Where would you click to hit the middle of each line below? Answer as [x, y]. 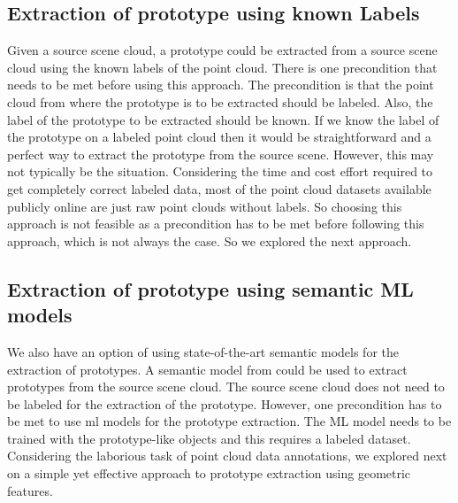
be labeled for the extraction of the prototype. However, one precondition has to [225, 403]
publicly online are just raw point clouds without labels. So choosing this [205, 206]
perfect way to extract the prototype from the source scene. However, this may [221, 154]
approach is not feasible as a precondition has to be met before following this [216, 224]
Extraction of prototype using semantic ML [210, 288]
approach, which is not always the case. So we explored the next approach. [210, 240]
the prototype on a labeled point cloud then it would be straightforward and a [219, 137]
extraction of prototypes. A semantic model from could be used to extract [207, 369]
